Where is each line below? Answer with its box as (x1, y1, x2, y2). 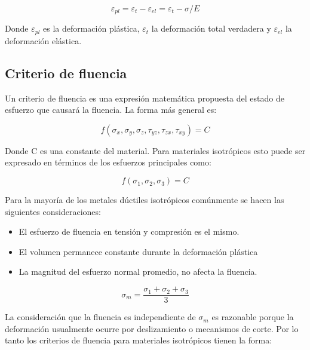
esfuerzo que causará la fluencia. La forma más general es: (5, 103, 217, 116)
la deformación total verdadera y (151, 22, 271, 35)
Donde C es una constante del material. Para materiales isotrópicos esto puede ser (5, 144, 306, 156)
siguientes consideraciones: (5, 205, 101, 217)
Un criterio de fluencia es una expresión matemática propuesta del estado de (5, 91, 284, 104)
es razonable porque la (211, 311, 294, 323)
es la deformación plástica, (42, 22, 140, 35)
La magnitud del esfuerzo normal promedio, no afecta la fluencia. (19, 265, 257, 278)
